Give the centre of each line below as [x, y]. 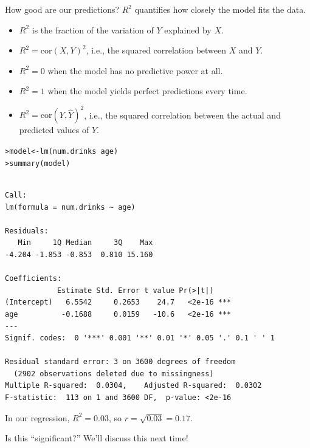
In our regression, [37, 417]
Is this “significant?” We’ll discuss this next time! [97, 438]
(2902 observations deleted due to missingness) [114, 374]
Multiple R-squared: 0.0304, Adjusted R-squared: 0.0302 [133, 386]
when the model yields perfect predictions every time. [147, 91]
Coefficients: [33, 279]
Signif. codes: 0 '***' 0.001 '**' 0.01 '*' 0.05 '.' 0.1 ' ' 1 [140, 338]
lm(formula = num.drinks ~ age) [70, 207]
